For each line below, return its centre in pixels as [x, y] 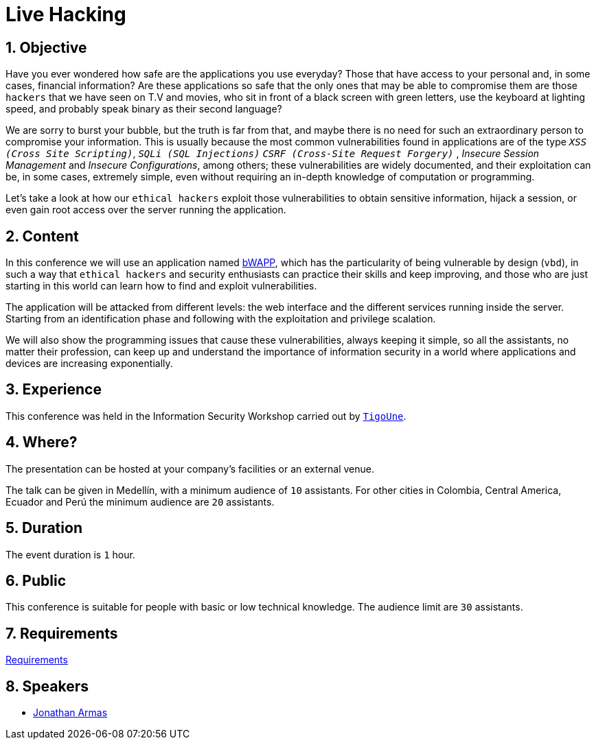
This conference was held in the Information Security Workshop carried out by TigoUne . [206, 416]
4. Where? [42, 442]
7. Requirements [62, 633]
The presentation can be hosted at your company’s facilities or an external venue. [190, 469]
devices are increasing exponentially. [89, 364]
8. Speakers [47, 686]
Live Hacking [66, 14]
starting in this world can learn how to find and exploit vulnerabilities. [161, 286]
